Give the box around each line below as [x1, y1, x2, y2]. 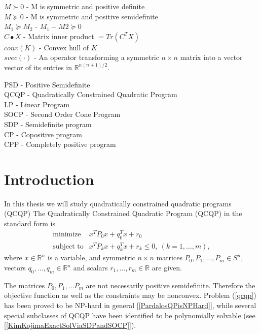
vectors [4, 262, 26, 273]
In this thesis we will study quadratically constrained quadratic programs [4, 198, 232, 208]
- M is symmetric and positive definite [26, 1, 145, 11]
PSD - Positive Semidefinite [4, 79, 90, 89]
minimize [53, 230, 81, 238]
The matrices [4, 280, 45, 290]
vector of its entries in [4, 62, 72, 72]
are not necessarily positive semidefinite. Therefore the [86, 280, 255, 290]
